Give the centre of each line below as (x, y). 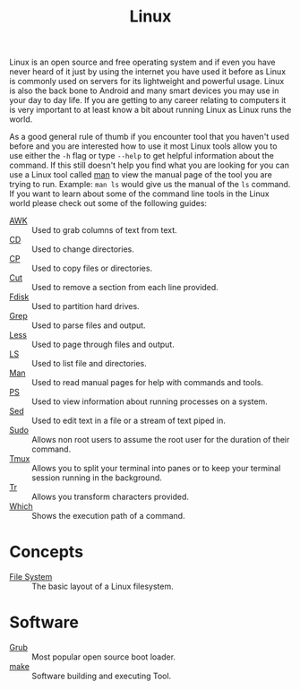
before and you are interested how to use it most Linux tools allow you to (143, 146)
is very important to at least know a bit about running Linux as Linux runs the (150, 110)
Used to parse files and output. (89, 325)
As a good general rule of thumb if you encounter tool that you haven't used (149, 137)
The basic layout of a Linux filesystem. (103, 586)
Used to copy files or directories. (92, 268)
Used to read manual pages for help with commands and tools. (148, 383)
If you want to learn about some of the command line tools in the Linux (140, 194)
